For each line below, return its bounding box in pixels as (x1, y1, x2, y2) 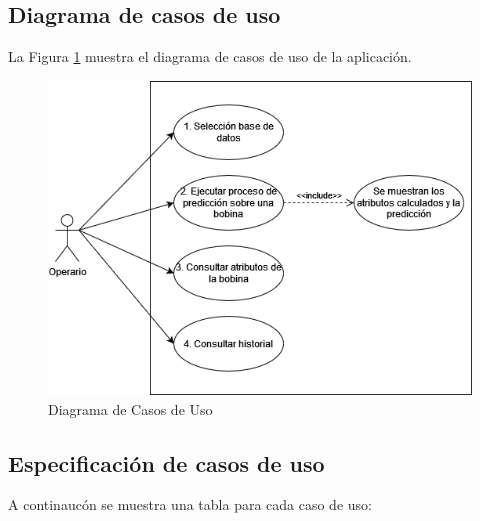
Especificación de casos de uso (8, 447, 325, 478)
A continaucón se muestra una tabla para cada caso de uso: (8, 494, 372, 515)
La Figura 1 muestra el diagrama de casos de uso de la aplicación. (8, 46, 412, 67)
